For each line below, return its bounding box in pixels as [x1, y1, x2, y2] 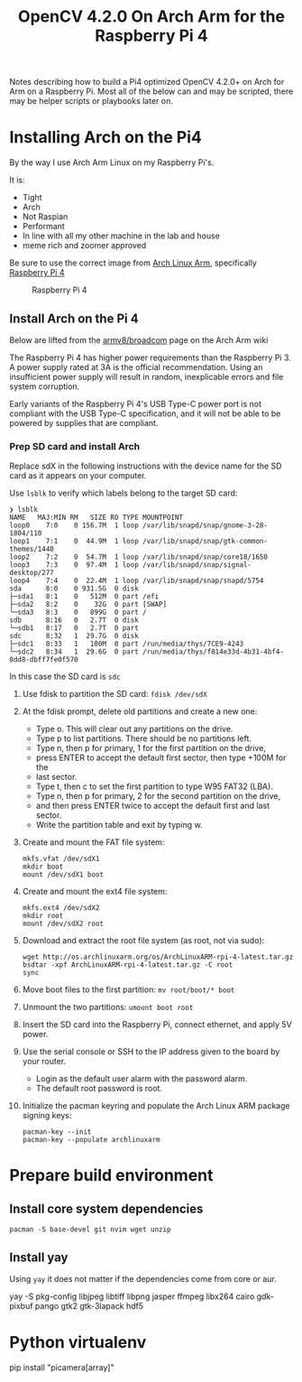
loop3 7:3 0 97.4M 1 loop [9, 561, 140, 570]
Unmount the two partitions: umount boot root [22, 1002, 194, 1013]
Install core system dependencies [9, 1201, 204, 1216]
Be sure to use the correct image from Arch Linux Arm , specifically [9, 257, 257, 268]
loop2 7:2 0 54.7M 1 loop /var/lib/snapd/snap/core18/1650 [9, 552, 269, 561]
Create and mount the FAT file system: [22, 837, 165, 848]
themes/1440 [9, 544, 54, 554]
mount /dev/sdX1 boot [22, 870, 104, 879]
